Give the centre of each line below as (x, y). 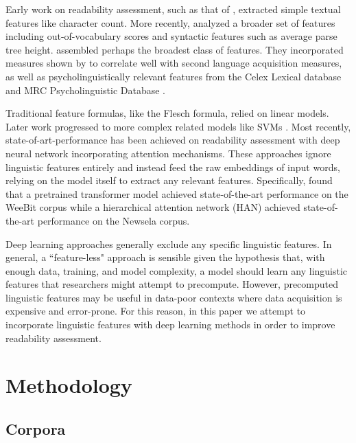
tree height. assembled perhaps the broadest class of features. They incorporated (175, 49)
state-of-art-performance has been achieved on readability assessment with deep (173, 140)
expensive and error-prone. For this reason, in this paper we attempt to (156, 311)
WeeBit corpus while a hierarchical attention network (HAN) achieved (153, 207)
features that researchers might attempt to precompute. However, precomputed (172, 284)
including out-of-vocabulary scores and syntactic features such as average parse (171, 36)
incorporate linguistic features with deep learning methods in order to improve (170, 325)
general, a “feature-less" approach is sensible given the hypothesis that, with (165, 257)
